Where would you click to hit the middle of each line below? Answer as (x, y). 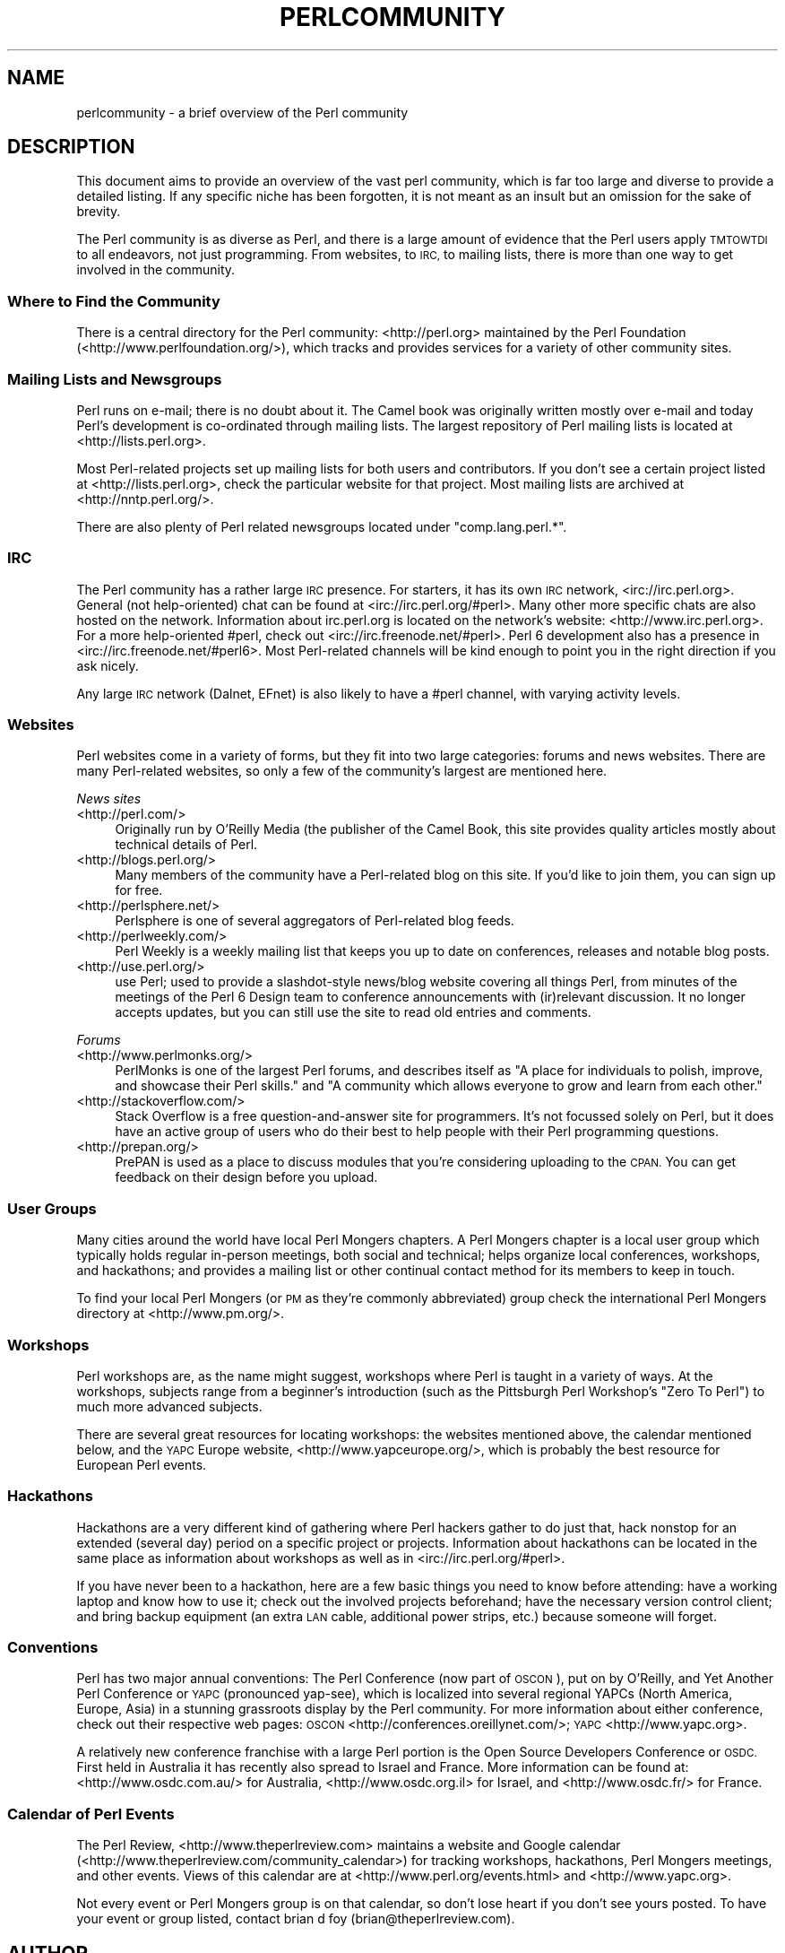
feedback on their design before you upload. (246, 1177)
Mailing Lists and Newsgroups (115, 379)
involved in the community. (156, 270)
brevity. (99, 212)
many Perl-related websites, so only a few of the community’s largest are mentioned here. (342, 771)
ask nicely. (108, 665)
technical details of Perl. (186, 845)
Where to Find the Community (114, 301)
